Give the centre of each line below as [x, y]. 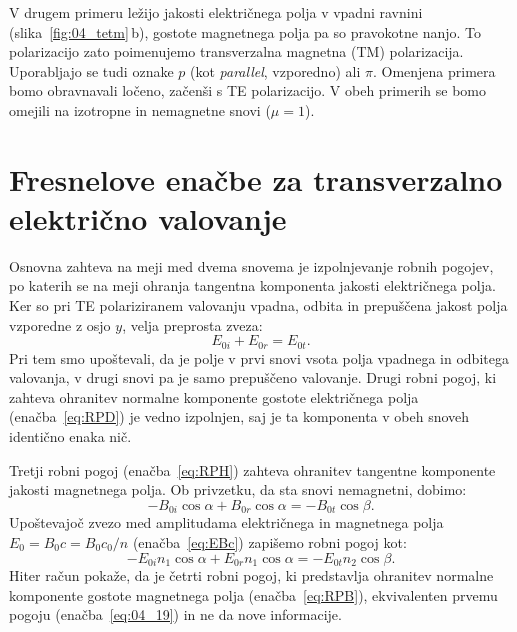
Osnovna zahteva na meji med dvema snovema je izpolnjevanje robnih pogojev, [251, 265]
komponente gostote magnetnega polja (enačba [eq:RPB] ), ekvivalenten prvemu [253, 594]
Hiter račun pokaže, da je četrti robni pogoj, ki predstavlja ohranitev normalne [251, 574]
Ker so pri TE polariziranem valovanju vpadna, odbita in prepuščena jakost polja [258, 305]
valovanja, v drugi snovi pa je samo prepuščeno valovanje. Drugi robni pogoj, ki [253, 377]
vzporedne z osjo [60, 324]
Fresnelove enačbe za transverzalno [256, 178]
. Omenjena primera [434, 70]
